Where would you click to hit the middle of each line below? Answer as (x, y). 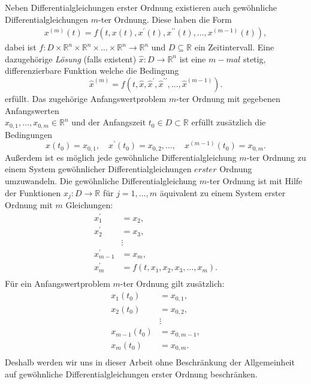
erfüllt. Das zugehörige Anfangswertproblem (86, 98)
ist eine (193, 58)
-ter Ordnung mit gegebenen (228, 98)
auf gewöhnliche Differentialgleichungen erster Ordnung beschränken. (131, 373)
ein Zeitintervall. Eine (234, 47)
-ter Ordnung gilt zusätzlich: (172, 283)
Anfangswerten (32, 110)
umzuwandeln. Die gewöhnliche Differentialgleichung (101, 180)
